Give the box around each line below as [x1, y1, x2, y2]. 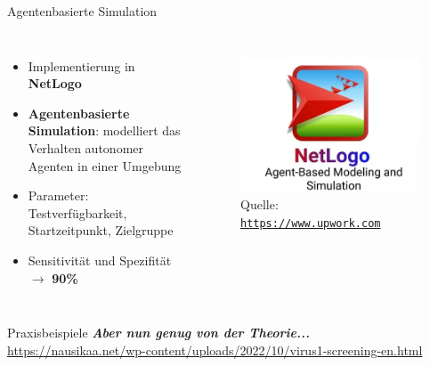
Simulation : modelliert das [28, 121, 181, 140]
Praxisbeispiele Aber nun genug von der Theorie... [7, 323, 311, 342]
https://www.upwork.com [239, 217, 381, 231]
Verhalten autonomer [28, 138, 144, 157]
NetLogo [28, 74, 82, 93]
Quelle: [239, 195, 279, 214]
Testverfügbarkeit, [28, 203, 127, 222]
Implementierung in [28, 56, 135, 75]
